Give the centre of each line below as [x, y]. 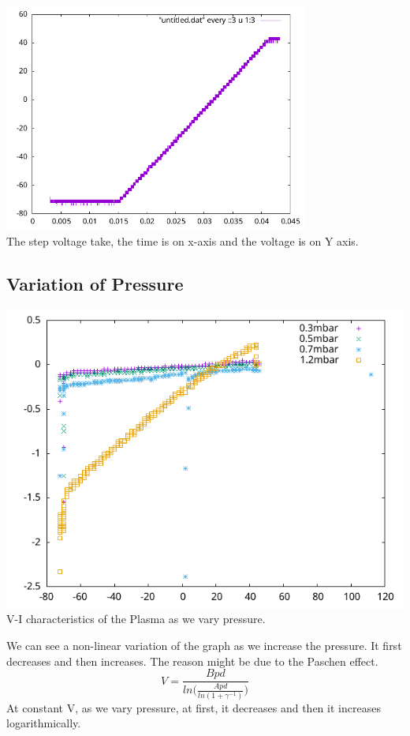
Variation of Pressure [95, 284]
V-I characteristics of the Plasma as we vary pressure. [136, 619]
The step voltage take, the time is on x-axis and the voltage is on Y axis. [183, 241]
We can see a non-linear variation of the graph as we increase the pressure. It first [204, 646]
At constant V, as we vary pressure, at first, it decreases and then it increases [194, 707]
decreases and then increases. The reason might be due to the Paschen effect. [192, 661]
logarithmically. [44, 723]
